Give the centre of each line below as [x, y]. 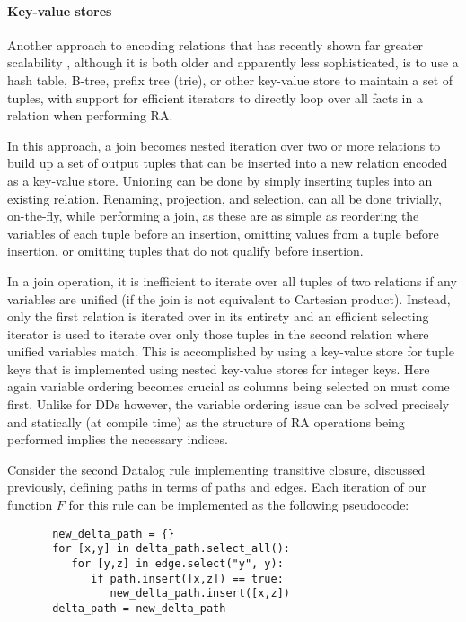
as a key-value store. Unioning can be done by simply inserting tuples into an [220, 180]
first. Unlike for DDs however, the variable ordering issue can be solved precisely [229, 404]
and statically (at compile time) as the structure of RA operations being [206, 421]
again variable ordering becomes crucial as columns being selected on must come [229, 386]
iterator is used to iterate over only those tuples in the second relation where [218, 333]
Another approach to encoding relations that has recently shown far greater [215, 44]
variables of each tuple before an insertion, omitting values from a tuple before [223, 233]
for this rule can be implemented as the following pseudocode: [239, 505]
